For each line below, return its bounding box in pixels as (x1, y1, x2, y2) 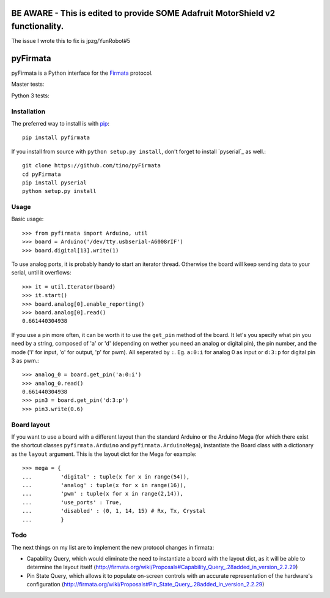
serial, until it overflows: (11, 269, 71, 276)
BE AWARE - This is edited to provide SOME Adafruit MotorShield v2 (11, 8, 276, 18)
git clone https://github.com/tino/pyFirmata (22, 162, 161, 169)
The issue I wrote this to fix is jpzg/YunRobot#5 (11, 37, 131, 45)
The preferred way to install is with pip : (11, 119, 110, 127)
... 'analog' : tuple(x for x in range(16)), (22, 482, 186, 488)
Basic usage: (11, 215, 44, 223)
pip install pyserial (22, 179, 87, 186)
